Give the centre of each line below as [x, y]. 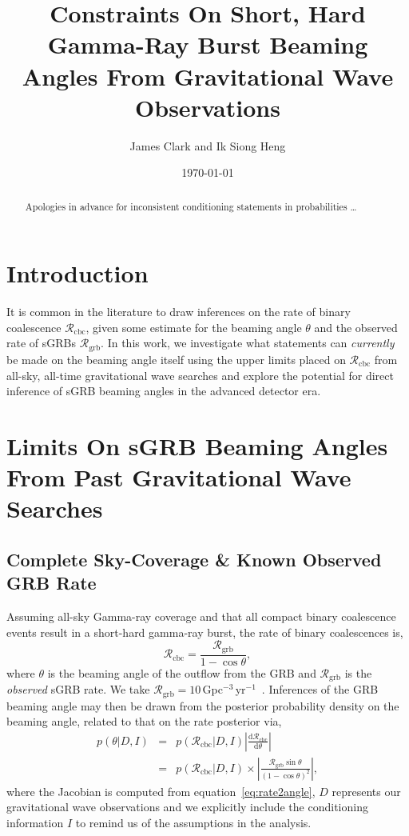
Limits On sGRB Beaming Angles [197, 445]
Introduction [77, 273]
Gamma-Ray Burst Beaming [208, 44]
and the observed [356, 327]
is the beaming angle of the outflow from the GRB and [182, 672]
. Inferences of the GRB [320, 689]
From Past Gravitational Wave [179, 477]
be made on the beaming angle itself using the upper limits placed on [176, 359]
